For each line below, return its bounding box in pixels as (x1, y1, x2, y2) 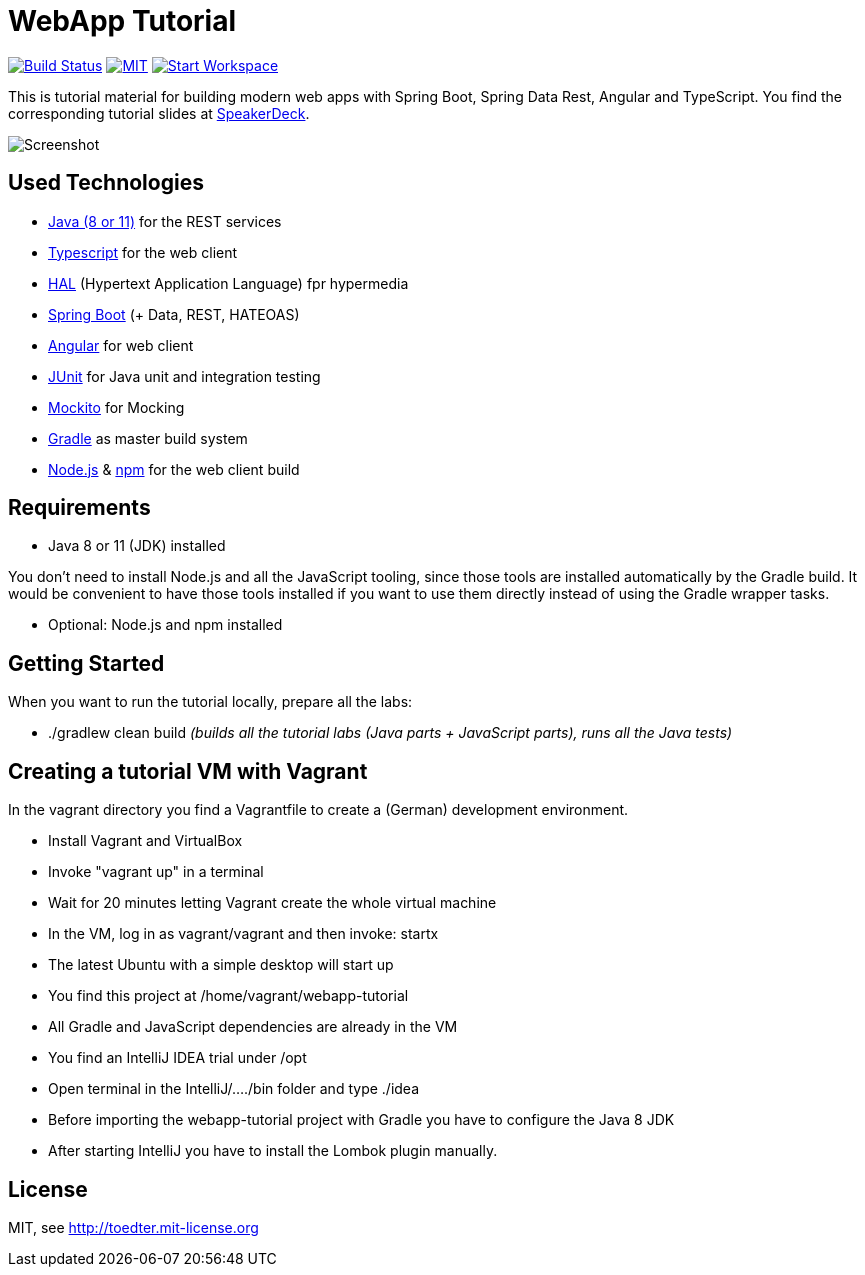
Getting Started (8, 650, 165, 676)
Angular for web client (48, 336, 194, 354)
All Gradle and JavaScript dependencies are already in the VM (48, 1018, 458, 1036)
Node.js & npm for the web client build (48, 460, 300, 478)
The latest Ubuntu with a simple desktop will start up (48, 956, 394, 974)
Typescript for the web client (48, 243, 238, 261)
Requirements (8, 495, 151, 521)
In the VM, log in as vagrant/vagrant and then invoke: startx (48, 925, 439, 943)
